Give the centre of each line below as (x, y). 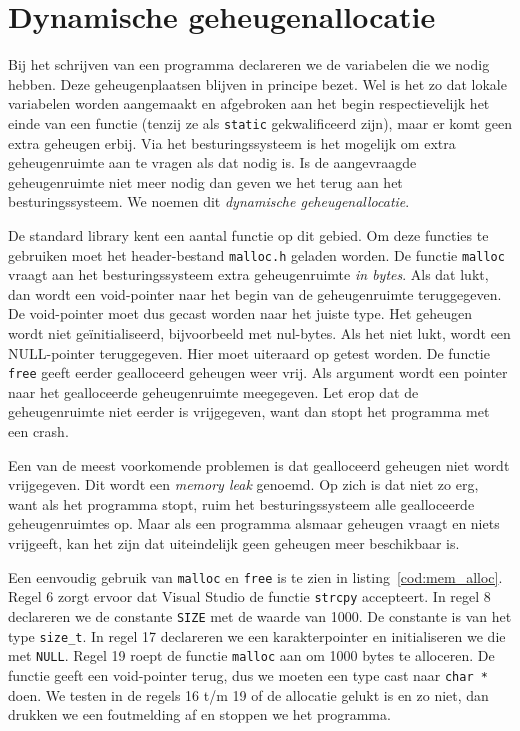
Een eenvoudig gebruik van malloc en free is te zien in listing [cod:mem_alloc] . (255, 576)
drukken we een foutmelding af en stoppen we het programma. (199, 714)
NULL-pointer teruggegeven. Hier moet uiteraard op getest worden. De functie (249, 352)
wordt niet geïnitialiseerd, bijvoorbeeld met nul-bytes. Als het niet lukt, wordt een (259, 332)
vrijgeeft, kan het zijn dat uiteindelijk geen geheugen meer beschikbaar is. (234, 542)
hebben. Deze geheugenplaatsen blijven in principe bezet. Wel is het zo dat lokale (257, 83)
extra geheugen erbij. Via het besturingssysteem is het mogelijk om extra (232, 142)
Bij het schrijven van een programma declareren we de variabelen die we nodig (249, 64)
